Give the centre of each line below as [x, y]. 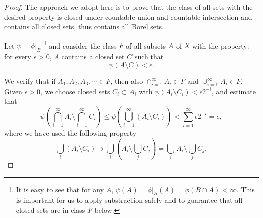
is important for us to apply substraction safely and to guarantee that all [129, 200]
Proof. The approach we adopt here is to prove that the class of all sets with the [128, 7]
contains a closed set [93, 56]
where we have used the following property [70, 132]
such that [149, 56]
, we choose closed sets [75, 91]
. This [246, 189]
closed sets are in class [51, 210]
